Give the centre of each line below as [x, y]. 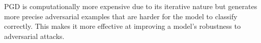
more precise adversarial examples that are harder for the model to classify [121, 16]
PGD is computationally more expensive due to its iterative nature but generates [131, 6]
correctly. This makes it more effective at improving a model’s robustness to [122, 26]
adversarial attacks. [34, 36]
